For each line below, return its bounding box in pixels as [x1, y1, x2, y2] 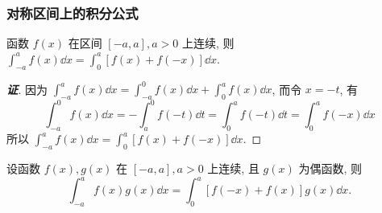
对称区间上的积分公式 [6, 2, 139, 23]
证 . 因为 [6, 80, 48, 97]
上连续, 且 [207, 160, 260, 176]
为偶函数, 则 [298, 160, 362, 176]
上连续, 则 [181, 35, 235, 51]
